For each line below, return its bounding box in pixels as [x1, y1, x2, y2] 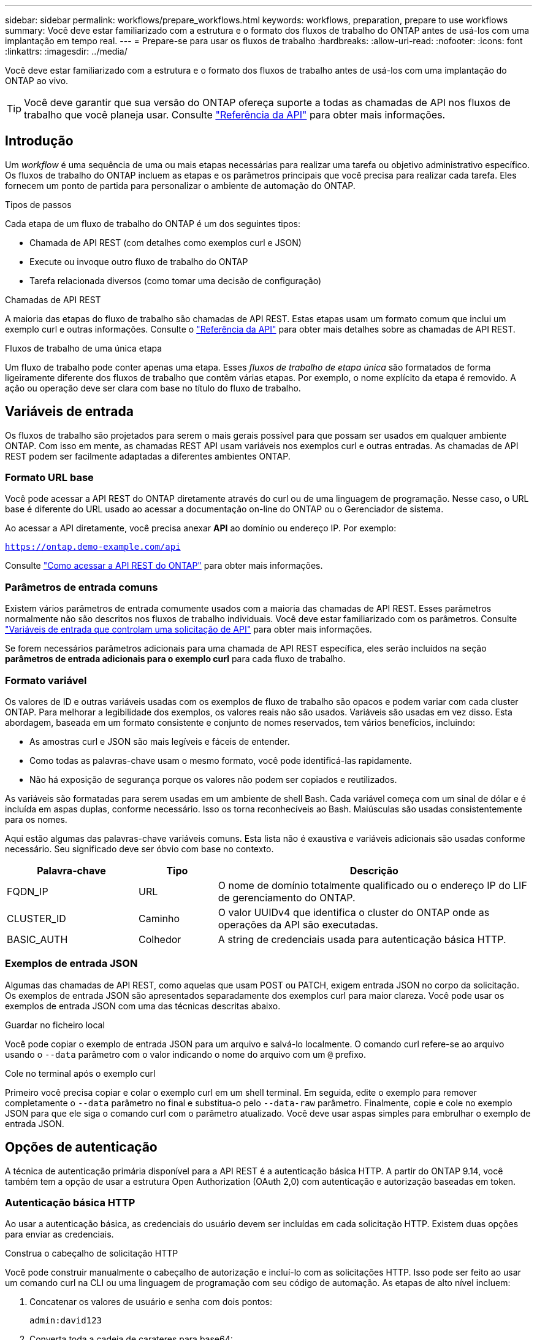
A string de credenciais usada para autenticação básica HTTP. [218, 933, 506, 945]
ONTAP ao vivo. [5, 75, 69, 86]
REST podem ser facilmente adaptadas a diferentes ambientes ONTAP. [5, 450, 291, 461]
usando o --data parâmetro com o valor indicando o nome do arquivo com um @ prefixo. [5, 1049, 366, 1060]
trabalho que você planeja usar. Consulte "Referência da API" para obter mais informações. [24, 109, 446, 121]
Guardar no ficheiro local [5, 1019, 105, 1030]
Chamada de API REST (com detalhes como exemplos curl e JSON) [29, 237, 302, 248]
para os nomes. [5, 814, 67, 825]
